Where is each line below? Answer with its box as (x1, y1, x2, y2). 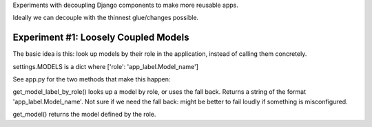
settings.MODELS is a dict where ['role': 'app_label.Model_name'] (12, 62, 199, 70)
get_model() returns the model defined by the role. (12, 110, 156, 119)
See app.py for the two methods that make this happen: (12, 75, 171, 84)
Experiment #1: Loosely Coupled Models (12, 32, 189, 43)
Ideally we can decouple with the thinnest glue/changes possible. (12, 14, 199, 22)
